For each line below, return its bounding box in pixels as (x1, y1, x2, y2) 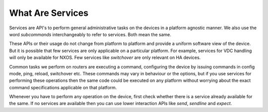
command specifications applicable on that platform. (9, 84, 117, 90)
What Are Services (9, 7, 89, 18)
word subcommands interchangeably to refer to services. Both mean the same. (9, 31, 171, 37)
